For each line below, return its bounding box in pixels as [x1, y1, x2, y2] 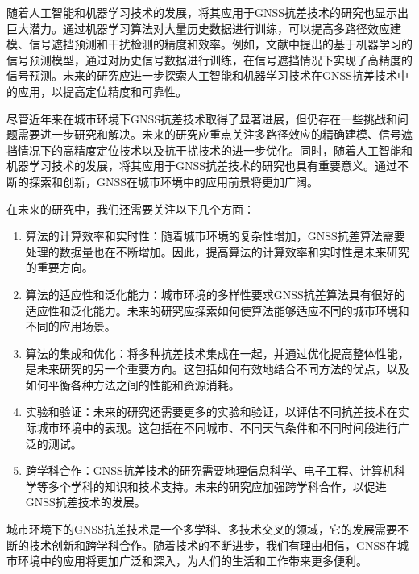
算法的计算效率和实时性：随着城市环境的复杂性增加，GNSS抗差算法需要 [25, 227, 405, 244]
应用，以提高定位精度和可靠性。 [17, 82, 187, 99]
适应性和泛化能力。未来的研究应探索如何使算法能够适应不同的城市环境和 [25, 302, 409, 318]
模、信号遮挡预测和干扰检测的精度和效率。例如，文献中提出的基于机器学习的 [6, 35, 413, 52]
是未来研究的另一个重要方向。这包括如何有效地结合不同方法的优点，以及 [25, 360, 409, 377]
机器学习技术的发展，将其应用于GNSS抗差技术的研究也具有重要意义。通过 [6, 157, 398, 174]
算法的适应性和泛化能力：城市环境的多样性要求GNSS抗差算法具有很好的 [25, 285, 405, 302]
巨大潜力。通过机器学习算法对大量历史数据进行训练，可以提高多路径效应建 [6, 19, 401, 36]
